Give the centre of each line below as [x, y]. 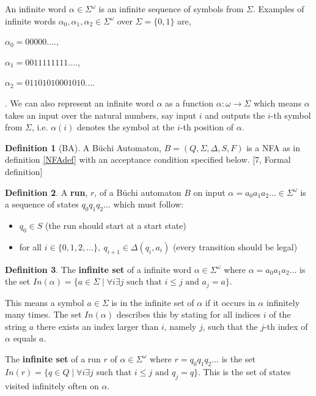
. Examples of [278, 9]
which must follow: [149, 204]
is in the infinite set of [153, 302]
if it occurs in [230, 302]
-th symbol [291, 115]
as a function [189, 103]
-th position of [207, 127]
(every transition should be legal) [235, 246]
